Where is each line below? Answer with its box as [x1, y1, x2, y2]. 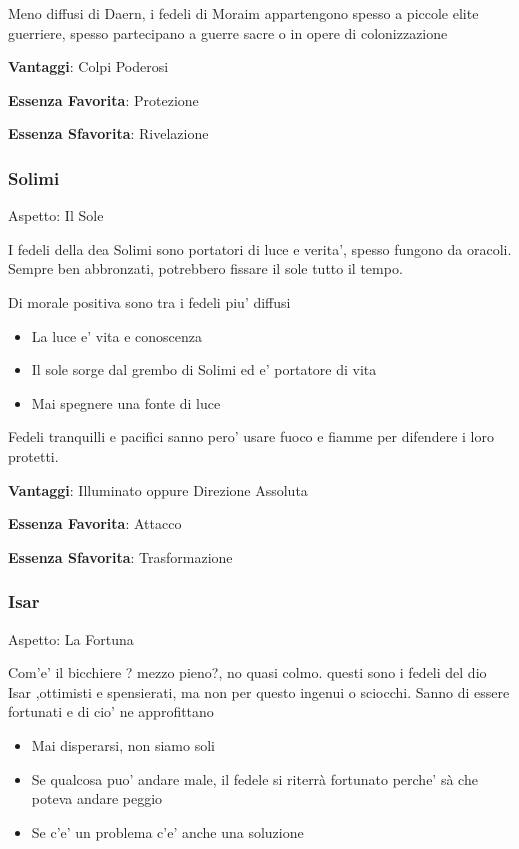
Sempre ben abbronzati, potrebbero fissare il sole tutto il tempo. [8, 258, 403, 279]
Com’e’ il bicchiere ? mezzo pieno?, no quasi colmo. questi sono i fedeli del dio [8, 662, 487, 683]
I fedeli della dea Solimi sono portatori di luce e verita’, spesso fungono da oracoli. [8, 238, 512, 259]
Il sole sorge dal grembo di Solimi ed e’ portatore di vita [31, 359, 377, 380]
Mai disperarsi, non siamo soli [31, 734, 215, 755]
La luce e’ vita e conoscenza [31, 325, 202, 346]
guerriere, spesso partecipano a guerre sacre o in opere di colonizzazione [8, 22, 448, 43]
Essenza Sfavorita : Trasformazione [8, 546, 233, 567]
